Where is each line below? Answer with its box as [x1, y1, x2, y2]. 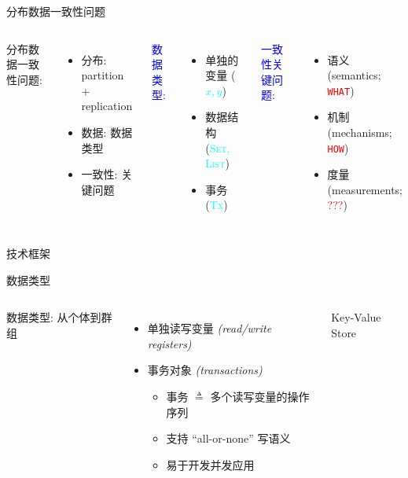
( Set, [205, 139, 230, 156]
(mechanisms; [327, 124, 392, 141]
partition [81, 67, 124, 83]
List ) [205, 155, 230, 171]
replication [81, 97, 133, 114]
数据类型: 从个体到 [6, 309, 101, 325]
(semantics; [327, 67, 381, 83]
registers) [147, 335, 192, 351]
